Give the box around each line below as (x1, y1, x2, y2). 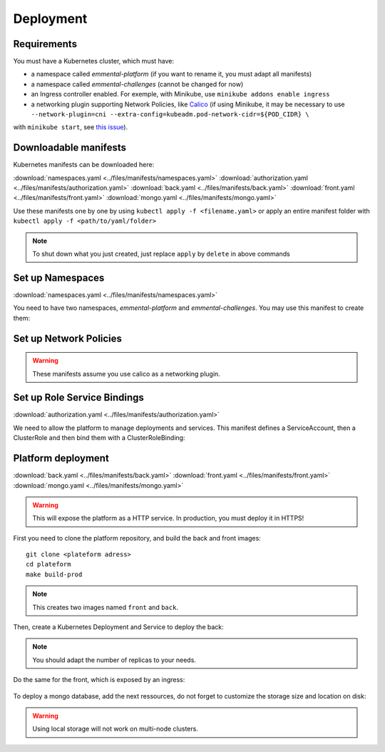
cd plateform (26, 561, 71, 568)
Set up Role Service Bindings (13, 391, 144, 403)
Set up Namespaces (13, 271, 105, 284)
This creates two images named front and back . (32, 603, 178, 611)
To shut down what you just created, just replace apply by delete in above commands (32, 250, 290, 259)
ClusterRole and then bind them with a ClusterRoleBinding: (13, 433, 185, 442)
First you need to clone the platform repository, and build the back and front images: (13, 533, 262, 542)
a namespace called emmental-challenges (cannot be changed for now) (31, 79, 244, 89)
